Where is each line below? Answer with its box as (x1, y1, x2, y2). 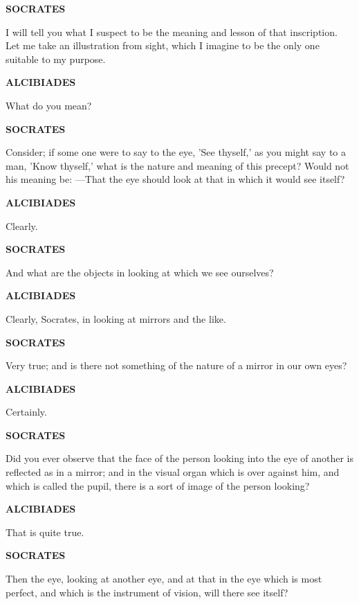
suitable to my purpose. (6, 51, 106, 66)
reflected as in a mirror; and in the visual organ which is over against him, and (6, 465, 340, 479)
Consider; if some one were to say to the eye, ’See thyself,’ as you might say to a (6, 145, 347, 159)
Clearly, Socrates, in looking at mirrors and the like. (6, 311, 226, 326)
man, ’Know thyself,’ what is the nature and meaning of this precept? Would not (6, 158, 349, 172)
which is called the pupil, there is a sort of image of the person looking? (6, 478, 310, 492)
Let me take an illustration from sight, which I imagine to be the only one (6, 38, 320, 53)
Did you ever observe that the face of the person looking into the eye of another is (6, 451, 354, 465)
